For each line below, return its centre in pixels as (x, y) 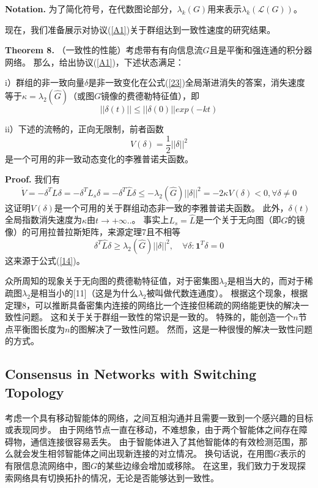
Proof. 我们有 (33, 179)
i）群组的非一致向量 (45, 82)
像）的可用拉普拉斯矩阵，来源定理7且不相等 (93, 232)
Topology (35, 392)
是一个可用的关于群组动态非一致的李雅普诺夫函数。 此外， (171, 207)
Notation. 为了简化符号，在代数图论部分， (91, 9)
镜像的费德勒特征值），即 (150, 95)
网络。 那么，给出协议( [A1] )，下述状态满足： (94, 62)
